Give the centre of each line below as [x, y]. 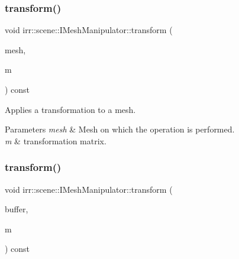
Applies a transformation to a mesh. [70, 109]
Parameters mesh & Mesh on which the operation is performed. [120, 129]
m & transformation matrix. [56, 140]
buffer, [17, 209]
